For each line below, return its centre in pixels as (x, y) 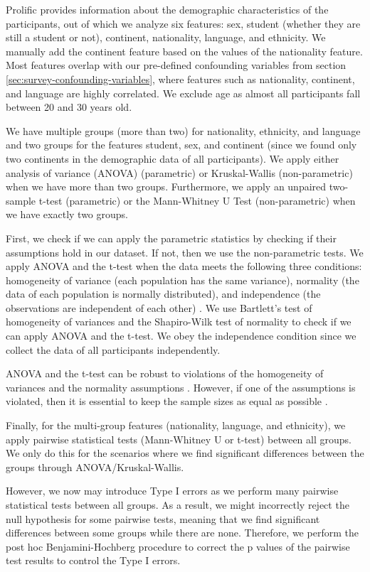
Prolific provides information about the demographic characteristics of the (167, 9)
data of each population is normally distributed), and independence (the (163, 294)
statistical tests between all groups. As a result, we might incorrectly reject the (178, 504)
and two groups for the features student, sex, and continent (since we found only (181, 145)
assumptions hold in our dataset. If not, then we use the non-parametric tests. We (185, 252)
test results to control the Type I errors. (93, 560)
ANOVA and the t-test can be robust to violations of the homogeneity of (165, 373)
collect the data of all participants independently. (113, 349)
